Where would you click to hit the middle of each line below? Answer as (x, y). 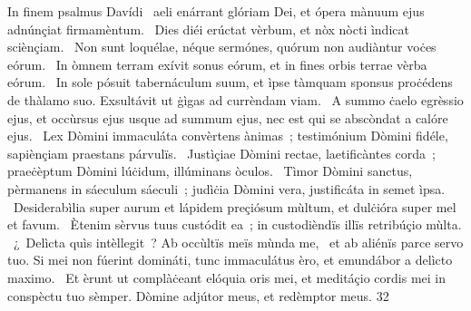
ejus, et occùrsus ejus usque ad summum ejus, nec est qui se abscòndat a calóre (228, 117)
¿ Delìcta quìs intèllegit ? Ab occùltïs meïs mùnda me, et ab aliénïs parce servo (238, 242)
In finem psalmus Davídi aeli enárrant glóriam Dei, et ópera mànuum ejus (216, 11)
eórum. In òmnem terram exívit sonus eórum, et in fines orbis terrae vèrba (217, 64)
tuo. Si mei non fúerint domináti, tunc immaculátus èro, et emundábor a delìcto (230, 260)
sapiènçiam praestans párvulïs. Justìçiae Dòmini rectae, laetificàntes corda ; (221, 153)
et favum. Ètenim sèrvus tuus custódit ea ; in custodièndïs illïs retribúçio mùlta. (235, 224)
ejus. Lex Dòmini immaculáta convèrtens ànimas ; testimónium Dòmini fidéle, (228, 136)
